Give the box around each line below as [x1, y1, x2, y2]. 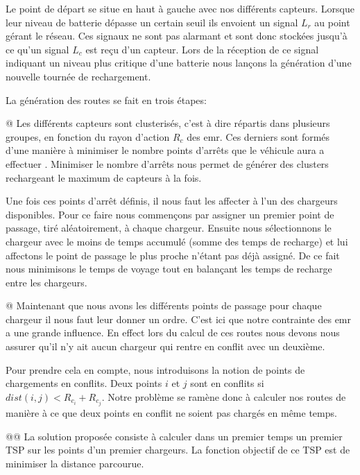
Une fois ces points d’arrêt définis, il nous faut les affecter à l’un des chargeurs [6, 193, 338, 208]
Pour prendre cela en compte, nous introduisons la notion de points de [6, 362, 305, 377]
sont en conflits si [190, 376, 264, 390]
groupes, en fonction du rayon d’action [6, 129, 170, 144]
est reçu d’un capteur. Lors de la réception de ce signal [85, 42, 319, 56]
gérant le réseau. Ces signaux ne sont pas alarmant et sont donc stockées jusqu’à [6, 28, 348, 43]
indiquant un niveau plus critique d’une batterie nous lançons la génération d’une [6, 55, 352, 70]
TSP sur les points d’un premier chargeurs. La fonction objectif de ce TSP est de [6, 442, 350, 457]
